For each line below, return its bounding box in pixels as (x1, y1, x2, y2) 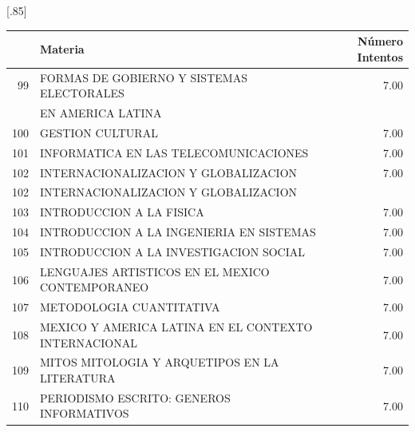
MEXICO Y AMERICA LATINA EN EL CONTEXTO (40, 319, 313, 335)
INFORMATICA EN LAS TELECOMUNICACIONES (40, 144, 309, 161)
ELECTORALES (40, 85, 125, 101)
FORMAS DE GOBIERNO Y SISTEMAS (40, 69, 247, 85)
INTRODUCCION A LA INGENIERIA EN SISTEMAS (40, 224, 316, 240)
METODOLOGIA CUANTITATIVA (40, 299, 220, 315)
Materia (40, 40, 85, 57)
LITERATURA (40, 370, 116, 386)
